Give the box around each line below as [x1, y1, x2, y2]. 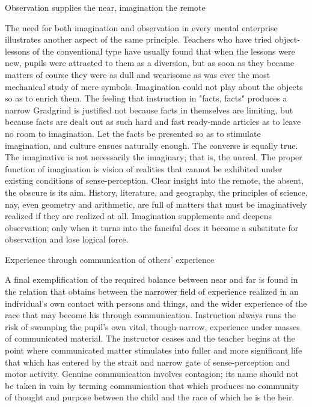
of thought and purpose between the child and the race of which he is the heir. [5, 391, 295, 403]
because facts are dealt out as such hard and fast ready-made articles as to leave [5, 115, 301, 128]
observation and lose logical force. [5, 233, 129, 246]
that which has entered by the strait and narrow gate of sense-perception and [5, 355, 290, 368]
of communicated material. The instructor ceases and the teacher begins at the [5, 332, 295, 345]
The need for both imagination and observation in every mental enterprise [5, 21, 278, 34]
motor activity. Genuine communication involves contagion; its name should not [5, 367, 299, 380]
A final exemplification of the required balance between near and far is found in [5, 273, 298, 286]
